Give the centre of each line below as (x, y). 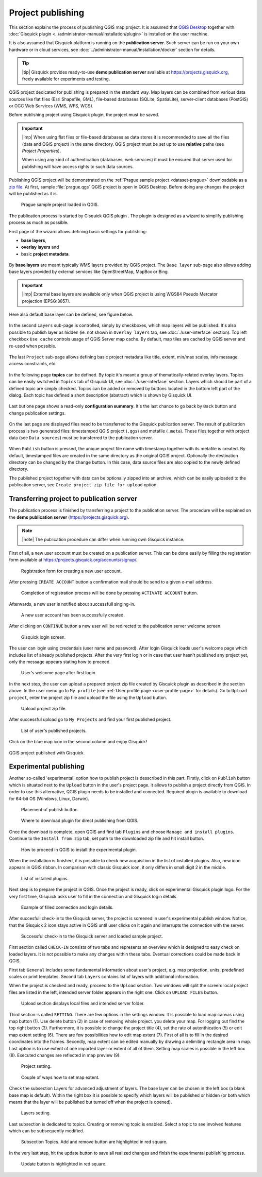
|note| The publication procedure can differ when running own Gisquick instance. (103, 540)
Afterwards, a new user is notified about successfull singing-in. (72, 604)
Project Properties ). (41, 151)
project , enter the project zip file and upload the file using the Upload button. (88, 698)
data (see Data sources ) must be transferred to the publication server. (81, 438)
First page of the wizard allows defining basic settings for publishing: (78, 231)
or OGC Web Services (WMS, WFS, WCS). (51, 106)
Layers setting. (36, 1113)
